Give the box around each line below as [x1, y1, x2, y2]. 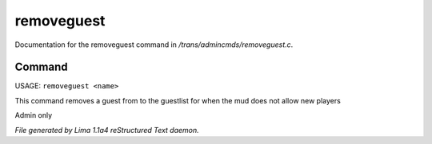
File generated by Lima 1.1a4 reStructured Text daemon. [14, 125, 199, 134]
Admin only [14, 111, 53, 120]
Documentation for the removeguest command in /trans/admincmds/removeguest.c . [14, 40, 294, 49]
